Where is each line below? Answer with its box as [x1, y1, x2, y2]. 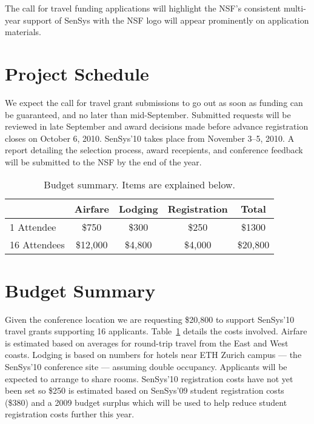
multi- [283, 2, 306, 14]
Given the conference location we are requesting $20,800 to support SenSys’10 [5, 313, 295, 325]
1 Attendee [10, 220, 56, 234]
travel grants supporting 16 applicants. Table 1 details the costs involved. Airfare [5, 325, 307, 337]
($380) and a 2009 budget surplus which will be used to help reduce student [5, 396, 287, 408]
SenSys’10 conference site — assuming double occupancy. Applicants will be [5, 360, 287, 373]
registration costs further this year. [5, 408, 135, 420]
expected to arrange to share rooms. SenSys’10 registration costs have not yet [5, 372, 293, 385]
